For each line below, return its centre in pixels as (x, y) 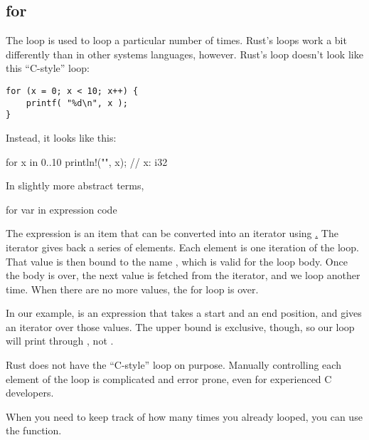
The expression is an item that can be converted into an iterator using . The (172, 233)
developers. (30, 393)
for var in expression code (61, 209)
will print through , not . (60, 341)
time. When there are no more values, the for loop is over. (132, 289)
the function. (34, 430)
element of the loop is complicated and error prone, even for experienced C (169, 378)
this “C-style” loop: (48, 68)
